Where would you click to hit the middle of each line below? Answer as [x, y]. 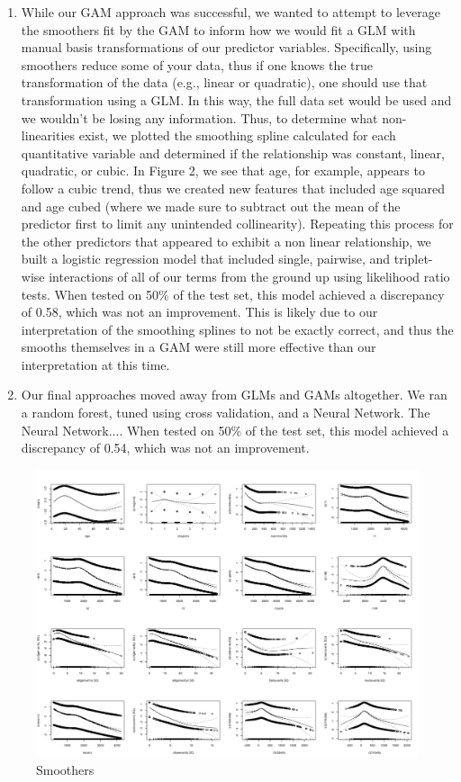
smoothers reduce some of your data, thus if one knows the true [197, 64]
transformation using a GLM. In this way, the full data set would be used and [236, 99]
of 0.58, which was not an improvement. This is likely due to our [199, 312]
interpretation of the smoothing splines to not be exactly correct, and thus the [237, 329]
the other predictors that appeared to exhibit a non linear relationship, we [226, 241]
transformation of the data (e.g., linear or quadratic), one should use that [224, 82]
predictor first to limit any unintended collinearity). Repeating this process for [237, 224]
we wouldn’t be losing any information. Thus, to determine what [199, 117]
